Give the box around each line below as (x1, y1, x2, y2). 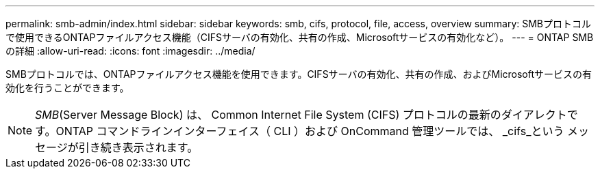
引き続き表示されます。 (78, 141, 199, 154)
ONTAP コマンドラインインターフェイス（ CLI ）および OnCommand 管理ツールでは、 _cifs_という (55, 124, 564, 138)
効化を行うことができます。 (5, 82, 129, 93)
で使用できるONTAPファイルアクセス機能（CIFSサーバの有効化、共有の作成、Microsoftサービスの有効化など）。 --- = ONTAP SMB (5, 31, 594, 43)
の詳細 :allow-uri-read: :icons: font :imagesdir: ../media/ (5, 45, 255, 57)
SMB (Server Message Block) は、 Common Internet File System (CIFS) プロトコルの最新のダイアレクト (35, 108, 567, 121)
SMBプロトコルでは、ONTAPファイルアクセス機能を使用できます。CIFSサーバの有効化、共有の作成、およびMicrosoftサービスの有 (5, 68, 592, 80)
